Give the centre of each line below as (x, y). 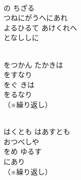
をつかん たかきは (33, 64)
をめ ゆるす (23, 151)
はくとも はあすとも (37, 131)
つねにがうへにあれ (36, 18)
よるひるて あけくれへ (40, 27)
